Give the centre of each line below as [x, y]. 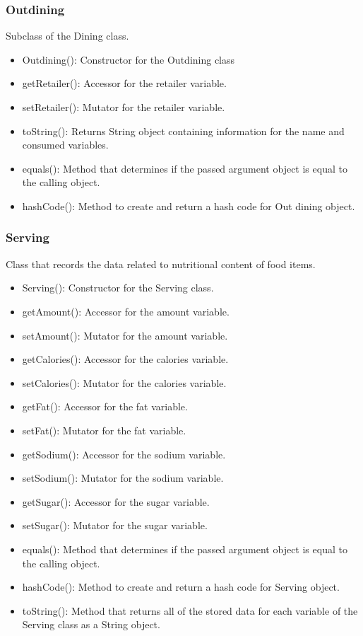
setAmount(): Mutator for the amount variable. [125, 335]
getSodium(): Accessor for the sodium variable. [124, 454]
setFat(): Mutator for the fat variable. [104, 430]
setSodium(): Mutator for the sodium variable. [123, 478]
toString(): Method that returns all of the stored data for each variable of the [190, 610]
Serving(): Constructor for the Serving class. [118, 288]
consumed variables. [65, 145]
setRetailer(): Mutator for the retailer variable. [124, 107]
